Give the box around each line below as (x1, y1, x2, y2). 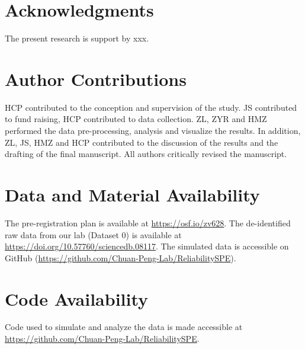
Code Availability (5, 286, 149, 310)
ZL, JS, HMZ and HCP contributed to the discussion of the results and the (5, 136, 278, 148)
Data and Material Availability (5, 182, 260, 206)
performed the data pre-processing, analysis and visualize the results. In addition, (5, 124, 301, 137)
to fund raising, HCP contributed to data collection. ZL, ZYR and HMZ (5, 113, 267, 125)
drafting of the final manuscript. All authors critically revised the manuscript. (5, 148, 287, 160)
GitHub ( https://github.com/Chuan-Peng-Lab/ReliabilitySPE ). (5, 251, 236, 264)
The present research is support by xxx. (5, 32, 149, 44)
